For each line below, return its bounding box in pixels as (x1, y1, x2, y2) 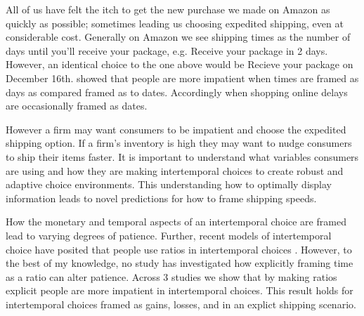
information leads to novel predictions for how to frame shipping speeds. (6, 190, 317, 205)
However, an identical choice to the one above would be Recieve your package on (6, 57, 353, 72)
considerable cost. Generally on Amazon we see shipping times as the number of (6, 29, 351, 44)
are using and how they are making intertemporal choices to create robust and (6, 163, 344, 178)
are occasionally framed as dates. (6, 98, 148, 113)
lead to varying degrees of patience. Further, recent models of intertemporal (6, 228, 332, 242)
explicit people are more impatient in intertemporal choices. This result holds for (6, 283, 353, 298)
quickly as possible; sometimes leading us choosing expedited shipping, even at (6, 15, 344, 30)
